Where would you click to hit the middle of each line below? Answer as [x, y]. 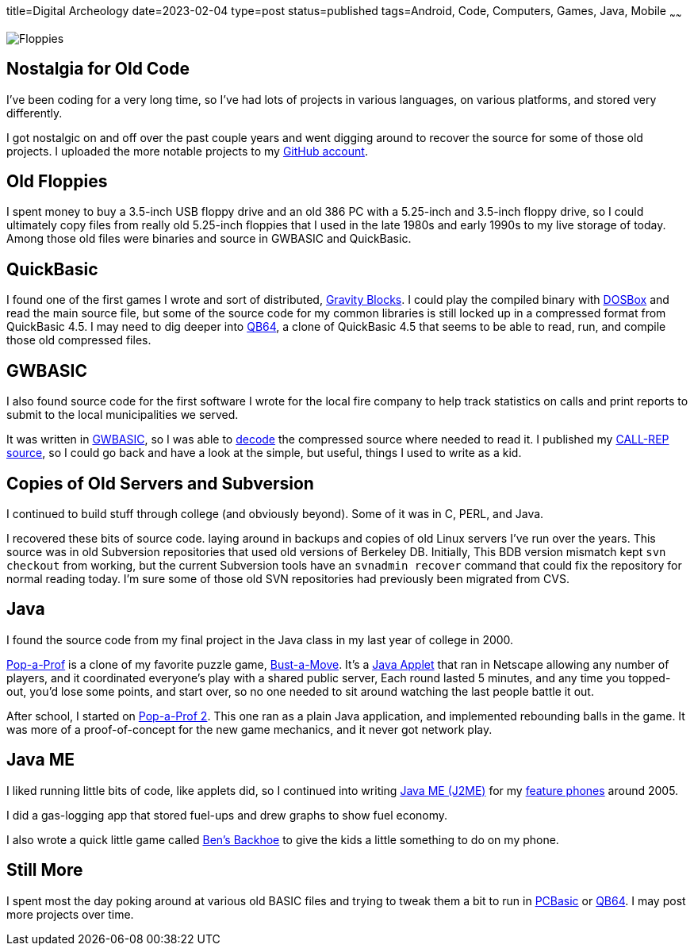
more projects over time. [70, 914]
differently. [35, 113]
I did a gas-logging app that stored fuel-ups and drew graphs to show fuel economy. [227, 815]
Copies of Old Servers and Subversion [160, 483]
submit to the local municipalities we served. [123, 415]
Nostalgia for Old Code [98, 69]
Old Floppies [57, 182]
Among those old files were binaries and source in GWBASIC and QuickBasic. [209, 239]
